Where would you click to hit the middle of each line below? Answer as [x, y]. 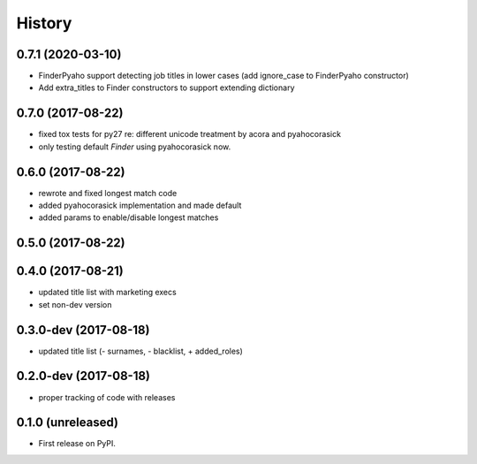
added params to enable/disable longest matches [129, 217]
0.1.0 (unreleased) [68, 423]
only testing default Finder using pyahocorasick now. [135, 147]
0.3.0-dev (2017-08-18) [83, 330]
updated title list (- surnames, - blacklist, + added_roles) [140, 351]
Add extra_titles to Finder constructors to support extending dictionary [167, 87]
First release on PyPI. [77, 444]
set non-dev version [75, 304]
